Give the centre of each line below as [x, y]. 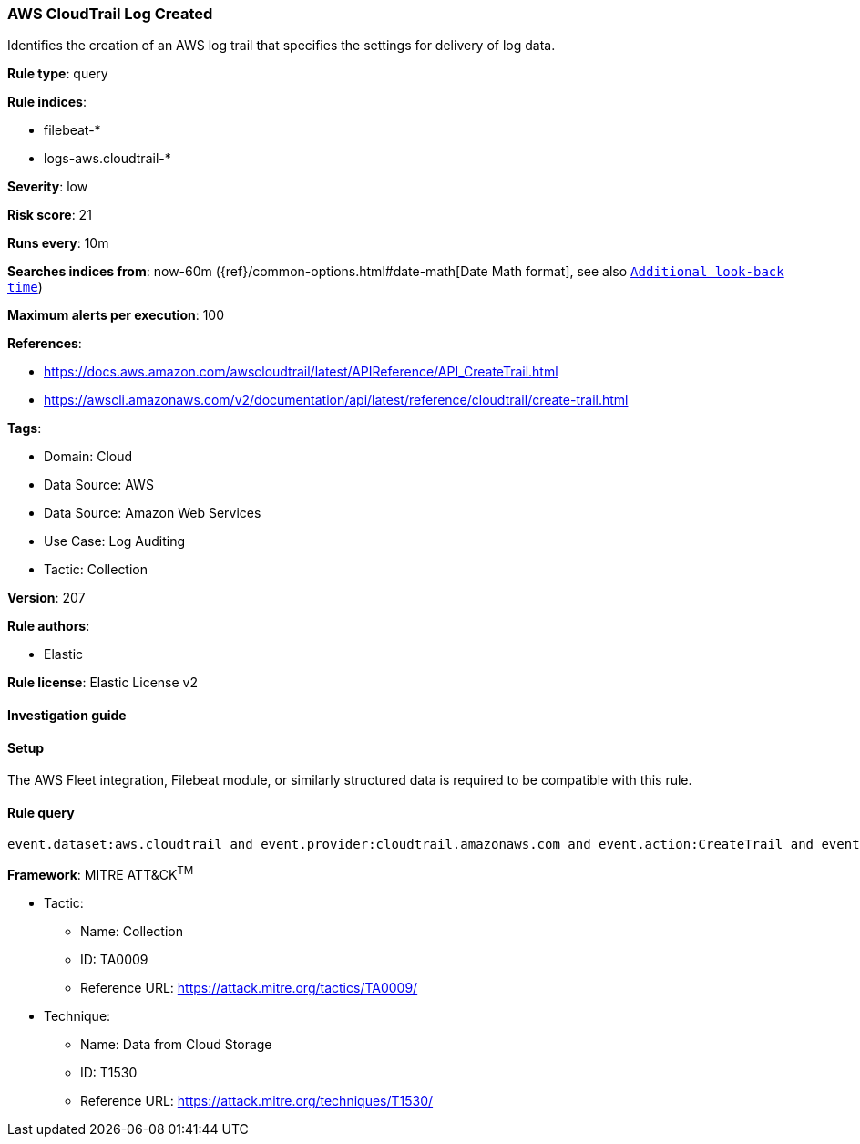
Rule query [41, 812]
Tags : [25, 428]
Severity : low [48, 187]
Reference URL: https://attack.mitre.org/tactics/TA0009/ [249, 988]
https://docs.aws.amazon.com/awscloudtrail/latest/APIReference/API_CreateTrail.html [301, 372]
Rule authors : [49, 626]
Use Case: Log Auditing [115, 541]
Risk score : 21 [50, 215]
